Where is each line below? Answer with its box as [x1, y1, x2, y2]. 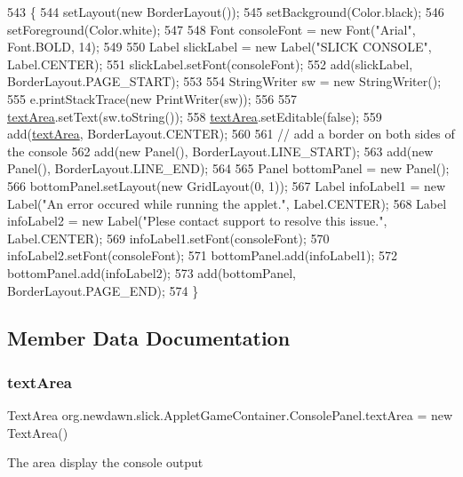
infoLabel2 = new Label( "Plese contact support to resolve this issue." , [7, 211, 387, 230]
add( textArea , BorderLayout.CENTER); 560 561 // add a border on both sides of [7, 124, 455, 143]
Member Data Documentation [7, 324, 291, 352]
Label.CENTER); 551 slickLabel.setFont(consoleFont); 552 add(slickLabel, [7, 54, 413, 73]
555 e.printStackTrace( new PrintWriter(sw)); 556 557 [7, 89, 297, 107]
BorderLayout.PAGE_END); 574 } [7, 281, 199, 299]
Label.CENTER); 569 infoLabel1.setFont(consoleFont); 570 [7, 228, 330, 247]
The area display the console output [7, 453, 204, 472]
